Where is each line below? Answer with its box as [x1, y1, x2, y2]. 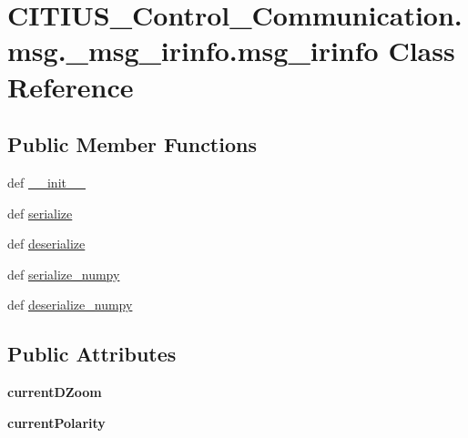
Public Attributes [7, 340, 177, 368]
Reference [7, 67, 134, 105]
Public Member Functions [7, 130, 257, 158]
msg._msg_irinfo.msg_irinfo [7, 32, 379, 69]
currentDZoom [7, 382, 102, 402]
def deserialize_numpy [7, 295, 133, 314]
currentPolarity [7, 413, 106, 432]
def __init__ [7, 172, 86, 191]
